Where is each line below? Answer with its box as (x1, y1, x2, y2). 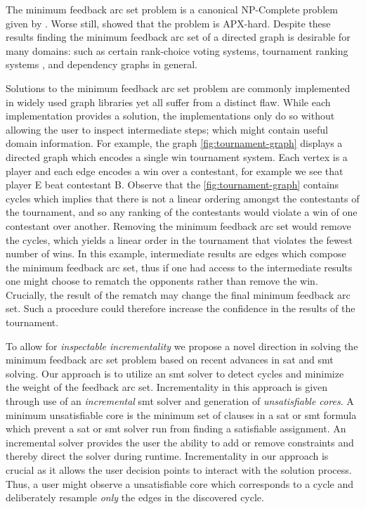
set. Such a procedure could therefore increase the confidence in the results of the (6, 301, 355, 316)
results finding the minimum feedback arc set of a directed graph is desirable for (6, 30, 351, 44)
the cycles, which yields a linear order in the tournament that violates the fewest (6, 232, 353, 247)
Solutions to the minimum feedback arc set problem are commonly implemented (6, 80, 351, 95)
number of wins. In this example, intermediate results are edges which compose (6, 246, 346, 261)
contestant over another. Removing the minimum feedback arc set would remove (6, 218, 351, 233)
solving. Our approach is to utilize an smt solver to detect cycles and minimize (6, 366, 344, 380)
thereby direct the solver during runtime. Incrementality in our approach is (6, 449, 329, 463)
